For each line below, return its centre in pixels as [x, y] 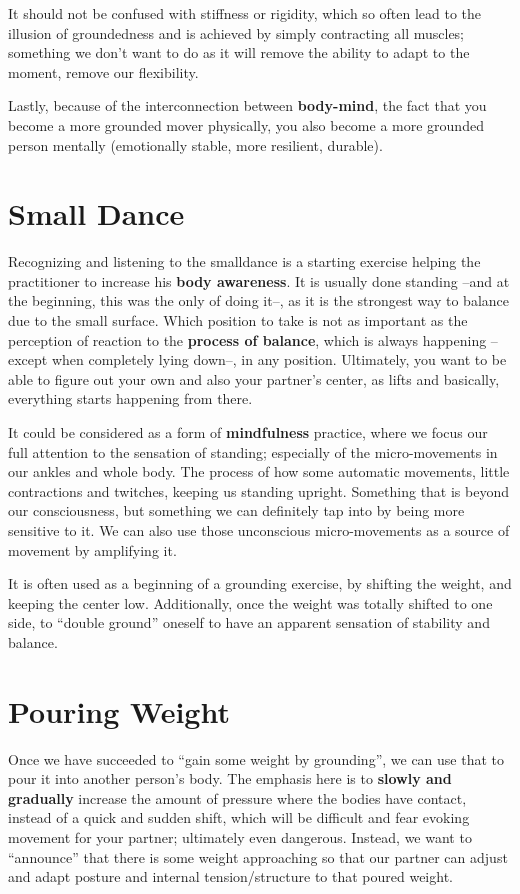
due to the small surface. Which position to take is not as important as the [238, 320]
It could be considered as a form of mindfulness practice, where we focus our [248, 432]
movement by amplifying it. [92, 549]
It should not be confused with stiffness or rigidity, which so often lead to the [245, 13]
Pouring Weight [119, 710]
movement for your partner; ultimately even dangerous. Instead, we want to [240, 837]
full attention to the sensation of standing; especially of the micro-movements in [253, 451]
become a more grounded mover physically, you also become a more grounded [246, 124]
